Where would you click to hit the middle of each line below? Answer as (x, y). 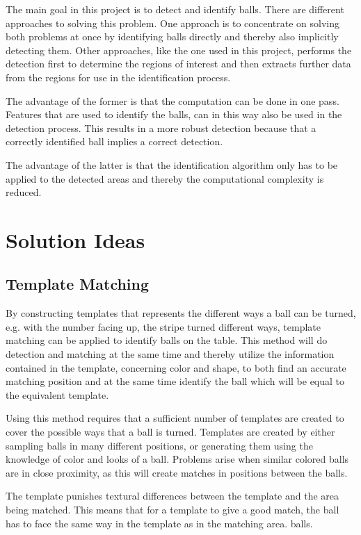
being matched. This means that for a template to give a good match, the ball (173, 510)
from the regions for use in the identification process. (118, 77)
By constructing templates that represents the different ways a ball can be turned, (181, 313)
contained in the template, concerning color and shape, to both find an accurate (176, 367)
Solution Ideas (75, 239)
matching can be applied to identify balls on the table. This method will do (167, 340)
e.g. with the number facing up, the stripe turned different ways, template (163, 326)
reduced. (24, 192)
